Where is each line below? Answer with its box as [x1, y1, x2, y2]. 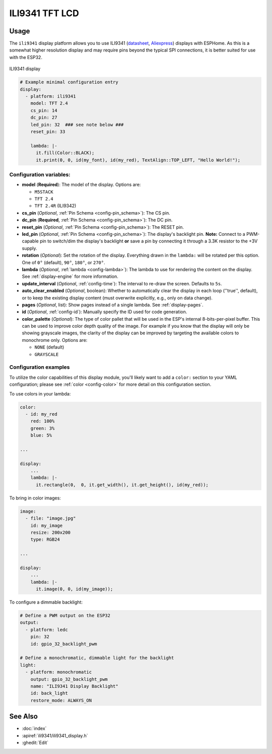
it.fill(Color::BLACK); [36, 150, 95, 156]
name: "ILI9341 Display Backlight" [30, 683, 118, 689]
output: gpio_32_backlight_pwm [30, 676, 108, 682]
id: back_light [30, 690, 68, 696]
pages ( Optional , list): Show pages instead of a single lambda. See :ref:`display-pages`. [22, 301, 203, 308]
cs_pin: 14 [30, 108, 57, 113]
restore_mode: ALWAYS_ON [30, 697, 92, 703]
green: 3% [30, 425, 55, 431]
